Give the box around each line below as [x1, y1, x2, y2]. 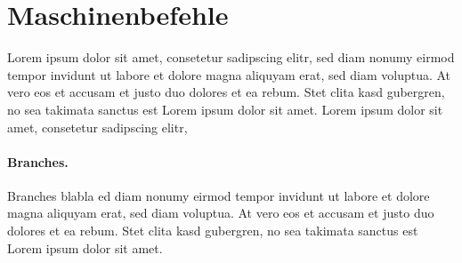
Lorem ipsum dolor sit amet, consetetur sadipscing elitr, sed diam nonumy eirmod [7, 48, 455, 67]
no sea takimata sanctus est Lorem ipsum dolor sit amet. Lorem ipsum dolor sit [7, 100, 443, 118]
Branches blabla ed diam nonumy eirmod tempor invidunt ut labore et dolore [7, 186, 430, 204]
